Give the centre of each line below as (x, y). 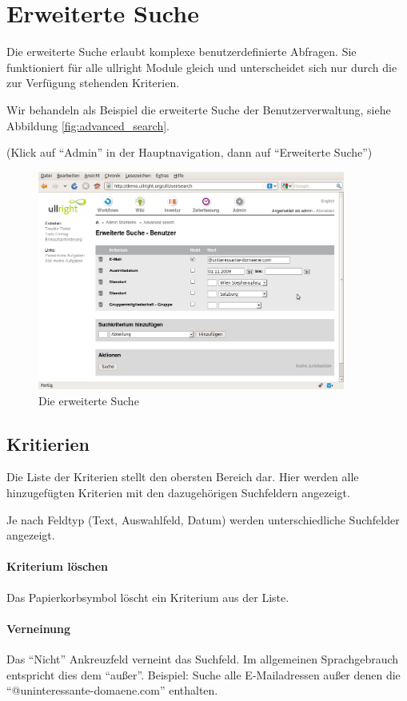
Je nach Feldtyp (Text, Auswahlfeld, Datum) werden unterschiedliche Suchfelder (203, 519)
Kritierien (48, 443)
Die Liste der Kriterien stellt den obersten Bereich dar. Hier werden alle (183, 477)
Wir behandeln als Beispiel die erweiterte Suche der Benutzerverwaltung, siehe (199, 109)
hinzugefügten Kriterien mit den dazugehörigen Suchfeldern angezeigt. (178, 493)
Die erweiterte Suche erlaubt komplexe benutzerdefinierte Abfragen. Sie (182, 52)
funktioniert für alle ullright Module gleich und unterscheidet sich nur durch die (202, 67)
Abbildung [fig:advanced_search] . (88, 125)
